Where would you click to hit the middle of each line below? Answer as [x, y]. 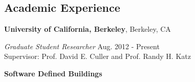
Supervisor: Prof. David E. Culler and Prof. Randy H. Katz [97, 56]
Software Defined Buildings [53, 73]
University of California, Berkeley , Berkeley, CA [88, 29]
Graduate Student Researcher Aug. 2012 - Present [82, 46]
